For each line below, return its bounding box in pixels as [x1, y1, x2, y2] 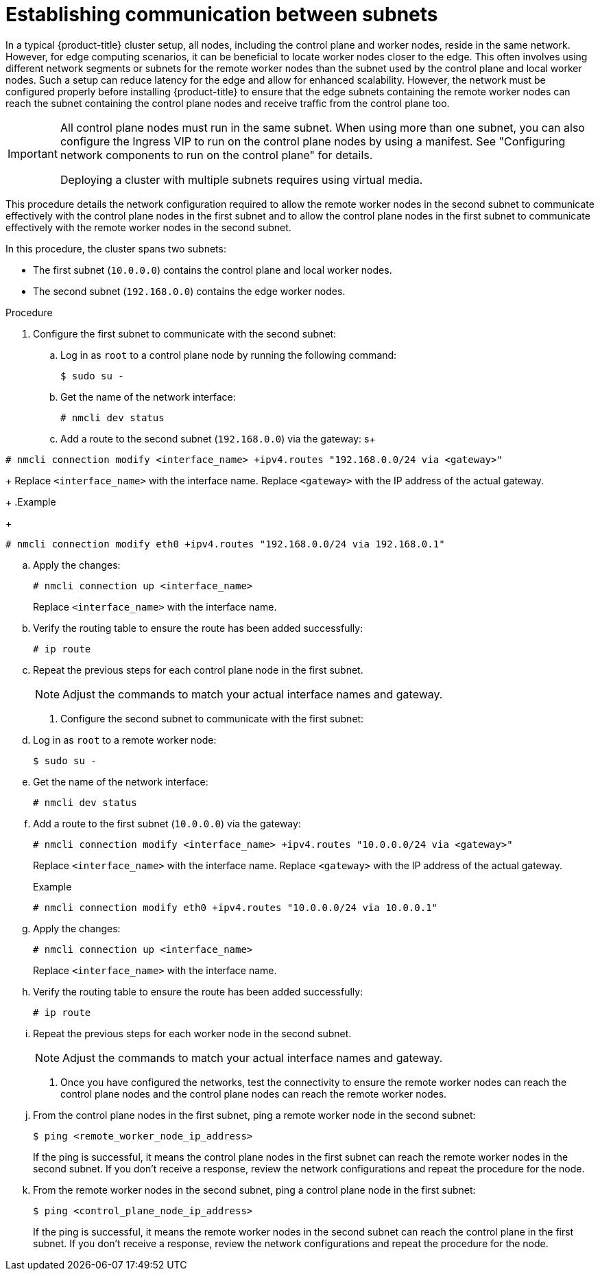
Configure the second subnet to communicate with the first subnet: [60, 712, 364, 724]
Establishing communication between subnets [5, 3, 438, 26]
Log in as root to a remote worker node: [33, 733, 217, 746]
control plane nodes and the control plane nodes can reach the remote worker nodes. [60, 1087, 447, 1100]
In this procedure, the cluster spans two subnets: [5, 242, 226, 255]
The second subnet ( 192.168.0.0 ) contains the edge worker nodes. [33, 285, 346, 297]
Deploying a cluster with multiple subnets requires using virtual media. [60, 172, 423, 187]
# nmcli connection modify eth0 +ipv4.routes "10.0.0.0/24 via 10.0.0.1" [33, 901, 438, 913]
